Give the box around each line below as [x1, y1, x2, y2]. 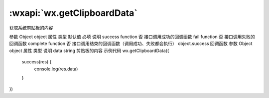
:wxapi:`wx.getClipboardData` [9, 7, 138, 18]
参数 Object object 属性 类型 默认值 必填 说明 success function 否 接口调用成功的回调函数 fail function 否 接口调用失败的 [9, 34, 255, 40]
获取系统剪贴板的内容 [9, 25, 53, 31]
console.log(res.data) [34, 66, 78, 72]
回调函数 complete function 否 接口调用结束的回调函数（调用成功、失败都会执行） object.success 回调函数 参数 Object [9, 41, 253, 47]
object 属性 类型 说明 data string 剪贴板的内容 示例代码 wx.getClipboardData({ [9, 48, 169, 53]
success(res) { [21, 59, 52, 65]
